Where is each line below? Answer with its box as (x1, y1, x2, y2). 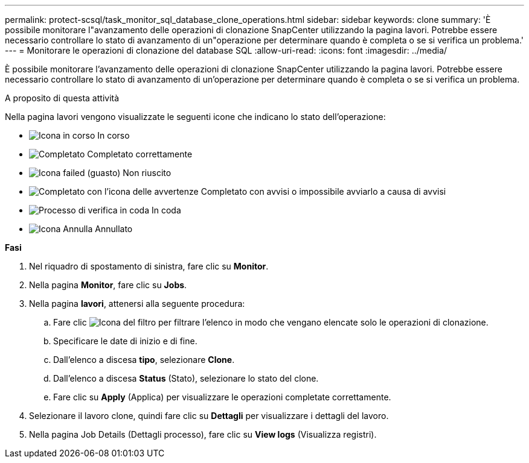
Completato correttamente (87, 149, 193, 159)
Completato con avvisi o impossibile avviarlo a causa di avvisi (200, 186, 446, 197)
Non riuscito (123, 168, 172, 178)
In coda (151, 205, 181, 215)
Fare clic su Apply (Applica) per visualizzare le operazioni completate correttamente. (53, 392, 391, 402)
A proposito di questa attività (5, 93, 120, 103)
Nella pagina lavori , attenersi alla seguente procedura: (29, 298, 245, 309)
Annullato (95, 224, 133, 234)
